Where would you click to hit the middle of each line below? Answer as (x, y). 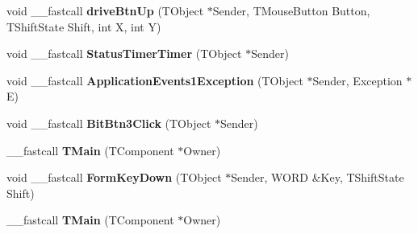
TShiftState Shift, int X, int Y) (84, 26)
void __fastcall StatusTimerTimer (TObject (124, 53)
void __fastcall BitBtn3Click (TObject (109, 123)
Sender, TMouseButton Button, (291, 10)
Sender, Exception (357, 80)
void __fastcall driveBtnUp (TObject (105, 10)
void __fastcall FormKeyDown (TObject (114, 177)
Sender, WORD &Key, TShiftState (318, 177)
